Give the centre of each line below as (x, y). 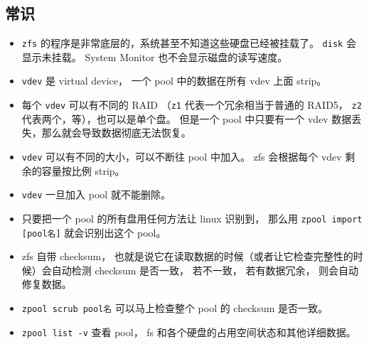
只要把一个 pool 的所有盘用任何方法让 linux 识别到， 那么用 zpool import (192, 218)
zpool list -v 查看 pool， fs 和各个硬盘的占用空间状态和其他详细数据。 (189, 332)
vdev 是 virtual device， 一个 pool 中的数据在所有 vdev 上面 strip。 (174, 81)
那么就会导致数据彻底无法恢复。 (116, 133)
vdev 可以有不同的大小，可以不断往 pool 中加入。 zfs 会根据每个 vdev (182, 156)
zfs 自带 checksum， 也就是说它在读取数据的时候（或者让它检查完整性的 (187, 256)
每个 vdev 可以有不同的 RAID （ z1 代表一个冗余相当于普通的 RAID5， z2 (192, 105)
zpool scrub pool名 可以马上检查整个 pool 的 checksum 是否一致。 (175, 307)
